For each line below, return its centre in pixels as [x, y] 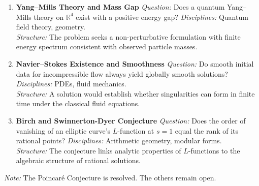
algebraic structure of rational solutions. [78, 160]
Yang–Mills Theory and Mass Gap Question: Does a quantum [120, 7]
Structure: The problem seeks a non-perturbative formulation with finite [128, 36]
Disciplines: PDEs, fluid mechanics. [71, 84]
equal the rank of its [207, 130]
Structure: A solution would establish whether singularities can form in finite [135, 93]
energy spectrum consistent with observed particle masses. [107, 46]
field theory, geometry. [51, 27]
